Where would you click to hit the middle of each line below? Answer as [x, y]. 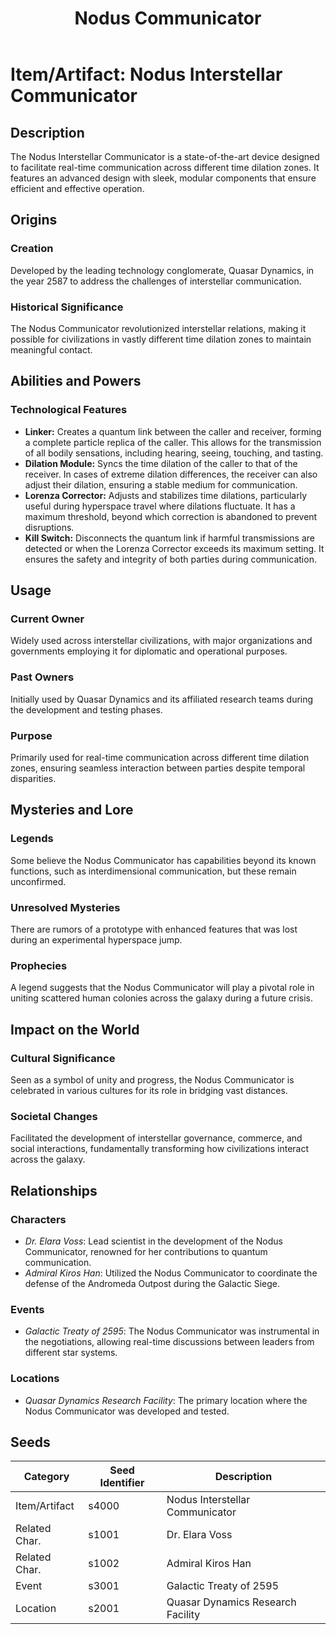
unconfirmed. [38, 881]
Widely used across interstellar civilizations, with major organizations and [161, 641]
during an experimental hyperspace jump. [96, 939]
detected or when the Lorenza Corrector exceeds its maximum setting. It [174, 548]
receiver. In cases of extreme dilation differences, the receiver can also [171, 474]
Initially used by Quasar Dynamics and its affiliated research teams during [162, 699]
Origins [34, 220]
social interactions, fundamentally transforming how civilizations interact [160, 1149]
